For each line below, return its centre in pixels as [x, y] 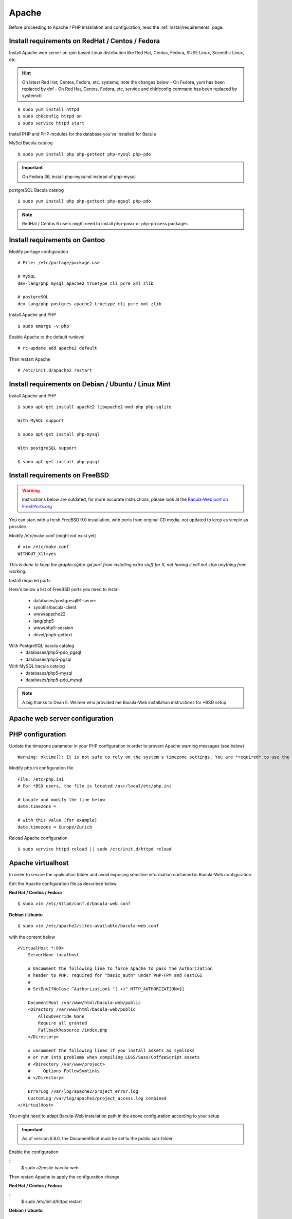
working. [18, 571]
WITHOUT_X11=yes [37, 554]
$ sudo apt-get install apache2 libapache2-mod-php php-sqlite [95, 407]
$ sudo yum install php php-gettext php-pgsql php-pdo [84, 201]
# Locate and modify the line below [61, 799]
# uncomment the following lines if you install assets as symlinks [111, 1050]
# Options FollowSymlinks [64, 1071]
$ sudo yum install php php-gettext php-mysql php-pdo [84, 154]
